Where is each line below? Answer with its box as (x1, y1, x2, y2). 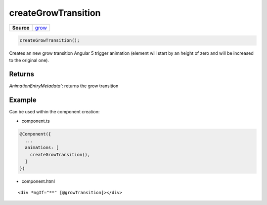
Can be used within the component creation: (9, 109, 100, 115)
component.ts (21, 118, 50, 124)
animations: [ (25, 145, 59, 150)
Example (9, 96, 37, 104)
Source (12, 24, 30, 31)
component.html (21, 178, 55, 184)
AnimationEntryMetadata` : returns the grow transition (9, 83, 119, 89)
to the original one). (9, 57, 49, 63)
